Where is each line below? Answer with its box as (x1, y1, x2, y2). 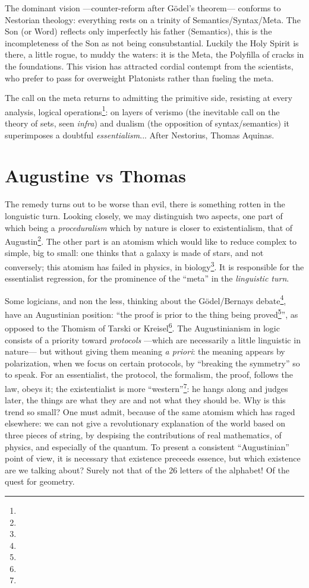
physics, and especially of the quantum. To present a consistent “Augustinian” (5, 440, 289, 453)
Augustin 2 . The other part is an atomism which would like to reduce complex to (5, 233, 297, 247)
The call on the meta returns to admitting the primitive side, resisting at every (5, 91, 292, 104)
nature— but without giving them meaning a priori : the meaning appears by (5, 345, 285, 358)
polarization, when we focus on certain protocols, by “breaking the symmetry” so (5, 356, 300, 369)
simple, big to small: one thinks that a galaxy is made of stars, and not (5, 246, 264, 259)
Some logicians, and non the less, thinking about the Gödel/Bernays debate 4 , (5, 292, 286, 306)
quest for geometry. (5, 475, 75, 488)
